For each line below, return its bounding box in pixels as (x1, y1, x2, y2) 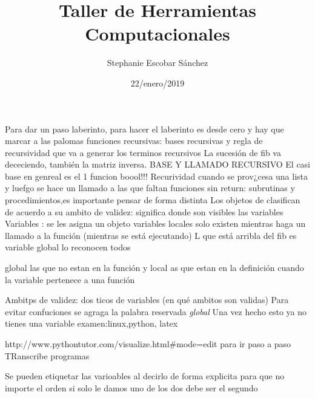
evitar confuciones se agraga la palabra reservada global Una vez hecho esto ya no (5, 305, 307, 318)
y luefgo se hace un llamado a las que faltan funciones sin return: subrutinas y (5, 181, 295, 194)
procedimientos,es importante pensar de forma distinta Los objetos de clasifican (5, 194, 300, 206)
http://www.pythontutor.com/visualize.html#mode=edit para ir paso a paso (5, 338, 291, 350)
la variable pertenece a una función (5, 273, 135, 285)
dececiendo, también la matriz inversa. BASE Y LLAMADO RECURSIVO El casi (5, 158, 311, 171)
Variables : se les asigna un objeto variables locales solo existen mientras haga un (5, 217, 306, 230)
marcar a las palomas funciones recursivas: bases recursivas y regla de (5, 134, 263, 147)
